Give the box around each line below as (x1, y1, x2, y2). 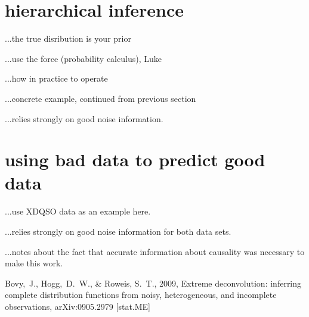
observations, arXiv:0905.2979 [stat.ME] (5, 300, 150, 312)
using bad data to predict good (5, 147, 265, 172)
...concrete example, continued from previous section (5, 92, 196, 104)
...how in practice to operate (5, 72, 108, 85)
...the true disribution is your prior (5, 32, 131, 45)
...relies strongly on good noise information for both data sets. (5, 225, 231, 237)
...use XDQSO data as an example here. (5, 205, 151, 217)
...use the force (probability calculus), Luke (5, 52, 162, 64)
